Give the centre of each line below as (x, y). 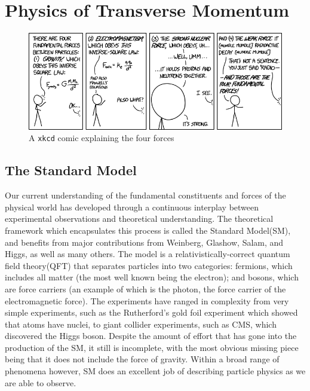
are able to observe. (41, 382)
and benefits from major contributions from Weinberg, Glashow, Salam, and (144, 242)
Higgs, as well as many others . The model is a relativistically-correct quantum (148, 254)
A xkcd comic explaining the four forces (102, 138)
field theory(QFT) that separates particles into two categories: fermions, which (149, 265)
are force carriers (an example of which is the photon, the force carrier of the (145, 288)
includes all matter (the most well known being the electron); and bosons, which (152, 277)
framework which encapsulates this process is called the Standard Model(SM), (148, 230)
